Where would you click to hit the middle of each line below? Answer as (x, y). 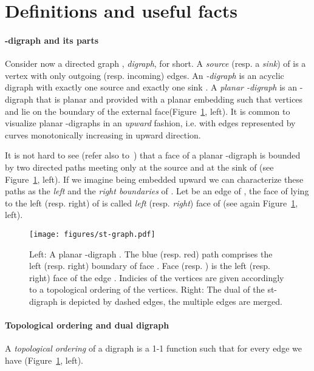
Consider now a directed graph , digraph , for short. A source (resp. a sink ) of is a (155, 63)
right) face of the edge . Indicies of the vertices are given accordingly (157, 277)
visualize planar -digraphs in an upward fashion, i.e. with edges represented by (150, 123)
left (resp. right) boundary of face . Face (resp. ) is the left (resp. (150, 266)
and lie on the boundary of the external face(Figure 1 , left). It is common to (148, 111)
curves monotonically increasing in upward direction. (103, 134)
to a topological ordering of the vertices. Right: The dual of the (147, 289)
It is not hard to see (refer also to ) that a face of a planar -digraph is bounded (153, 155)
